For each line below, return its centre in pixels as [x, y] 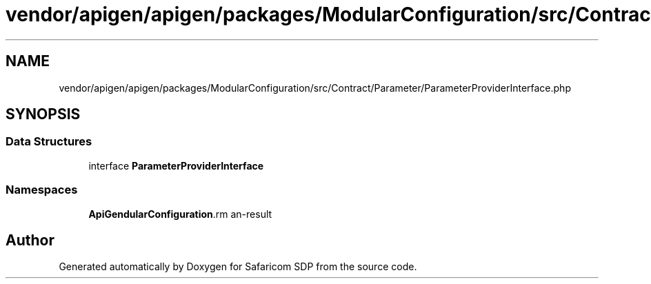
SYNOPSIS [43, 114]
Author [30, 240]
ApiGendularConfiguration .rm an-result [180, 214]
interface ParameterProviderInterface [176, 165]
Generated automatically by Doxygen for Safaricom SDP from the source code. [238, 267]
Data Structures [49, 142]
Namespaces [42, 190]
